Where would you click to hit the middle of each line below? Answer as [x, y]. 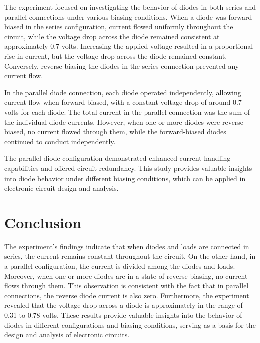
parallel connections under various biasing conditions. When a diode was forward [128, 16]
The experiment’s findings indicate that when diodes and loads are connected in [127, 246]
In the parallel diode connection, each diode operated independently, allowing [123, 92]
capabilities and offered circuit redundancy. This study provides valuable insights [128, 168]
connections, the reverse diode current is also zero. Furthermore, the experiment [127, 295]
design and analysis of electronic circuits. [67, 335]
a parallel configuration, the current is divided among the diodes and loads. [120, 266]
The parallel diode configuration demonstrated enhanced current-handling [117, 158]
